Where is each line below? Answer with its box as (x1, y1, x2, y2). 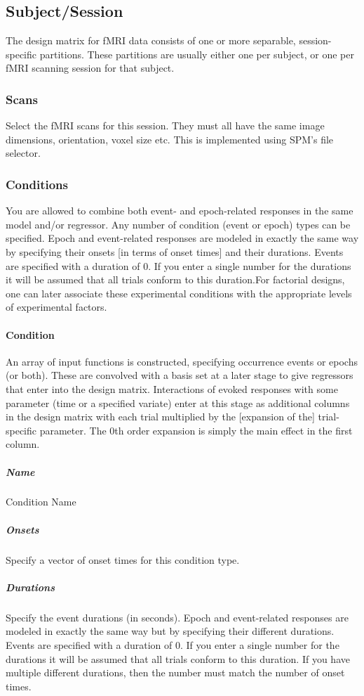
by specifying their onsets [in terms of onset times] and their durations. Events (6, 244, 344, 259)
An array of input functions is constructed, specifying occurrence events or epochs (6, 354, 358, 368)
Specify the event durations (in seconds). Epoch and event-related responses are (6, 610, 349, 624)
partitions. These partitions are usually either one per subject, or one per (39, 46, 354, 61)
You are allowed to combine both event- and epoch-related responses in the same (6, 203, 353, 218)
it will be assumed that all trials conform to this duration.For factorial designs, (6, 272, 345, 287)
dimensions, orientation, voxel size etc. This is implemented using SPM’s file (6, 131, 334, 146)
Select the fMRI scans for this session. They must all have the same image (6, 118, 325, 133)
